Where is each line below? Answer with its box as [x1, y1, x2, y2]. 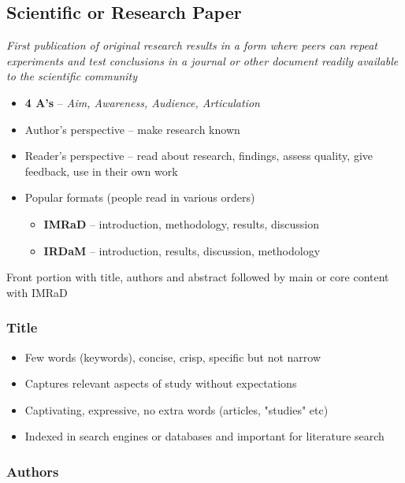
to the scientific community [6, 68, 138, 84]
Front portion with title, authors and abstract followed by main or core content [6, 269, 389, 285]
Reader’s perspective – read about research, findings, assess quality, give [24, 147, 373, 164]
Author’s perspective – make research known [24, 121, 240, 137]
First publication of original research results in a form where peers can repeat [6, 37, 377, 54]
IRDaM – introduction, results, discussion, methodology [43, 242, 321, 258]
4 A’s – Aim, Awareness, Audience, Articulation [24, 94, 260, 110]
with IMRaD [6, 284, 68, 300]
